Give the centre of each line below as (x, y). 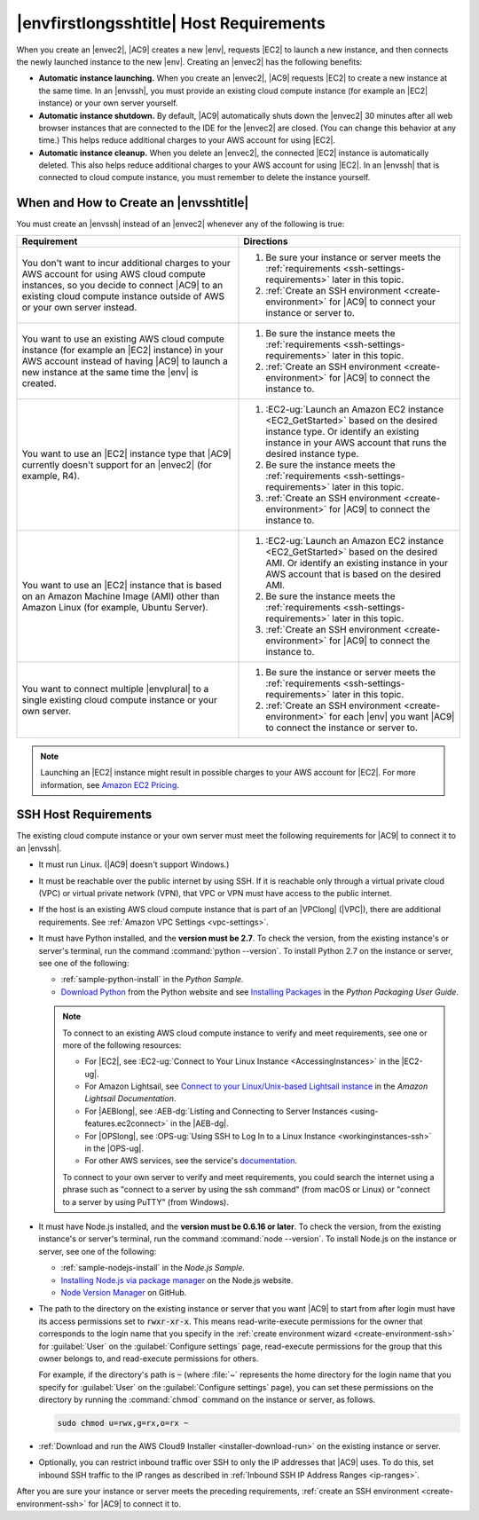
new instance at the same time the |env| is (110, 372)
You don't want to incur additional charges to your (126, 263)
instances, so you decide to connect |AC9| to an (122, 285)
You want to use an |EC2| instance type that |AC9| (127, 453)
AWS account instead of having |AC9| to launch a (125, 361)
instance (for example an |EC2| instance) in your (122, 350)
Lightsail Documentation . (130, 1099)
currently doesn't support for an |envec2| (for (117, 464)
